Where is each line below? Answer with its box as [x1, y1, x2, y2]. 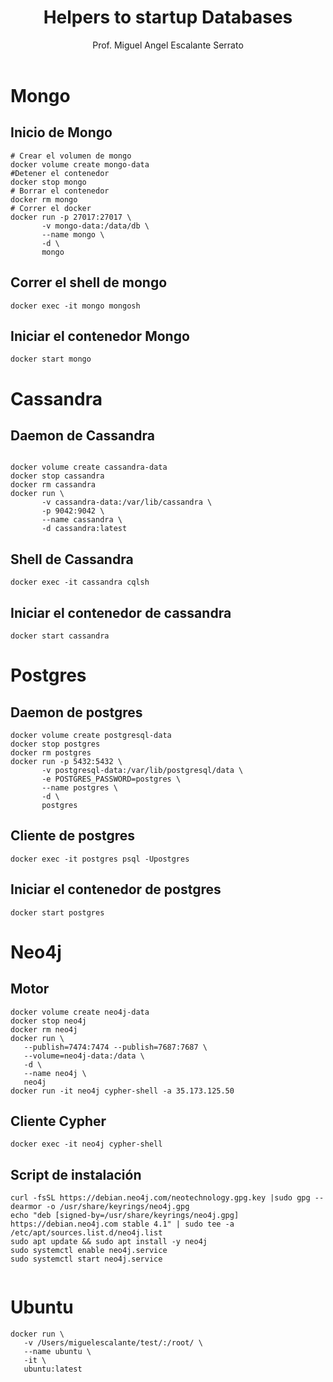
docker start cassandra [10, 631, 110, 641]
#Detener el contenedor [10, 168, 110, 178]
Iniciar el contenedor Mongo [10, 327, 190, 345]
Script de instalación [10, 1166, 142, 1183]
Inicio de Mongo [10, 124, 113, 141]
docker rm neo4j [10, 1024, 78, 1035]
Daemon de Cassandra [10, 427, 155, 444]
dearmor [10, 1202, 43, 1212]
